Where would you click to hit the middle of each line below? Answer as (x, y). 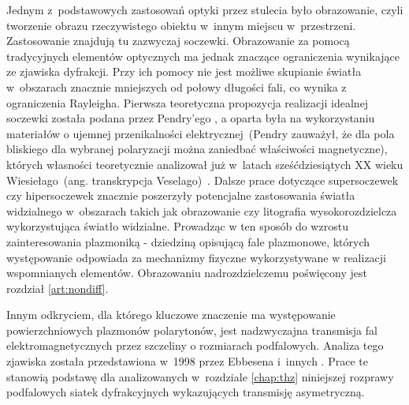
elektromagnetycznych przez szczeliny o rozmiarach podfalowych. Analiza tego (195, 345)
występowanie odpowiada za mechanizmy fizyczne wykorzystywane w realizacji (197, 257)
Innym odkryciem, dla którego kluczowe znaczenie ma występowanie (171, 315)
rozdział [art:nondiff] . (58, 288)
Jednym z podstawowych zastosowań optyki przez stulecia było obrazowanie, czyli (205, 9)
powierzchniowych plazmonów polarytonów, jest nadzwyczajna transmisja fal (192, 330)
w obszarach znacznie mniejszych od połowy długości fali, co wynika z (177, 86)
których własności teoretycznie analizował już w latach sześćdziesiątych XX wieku (205, 164)
